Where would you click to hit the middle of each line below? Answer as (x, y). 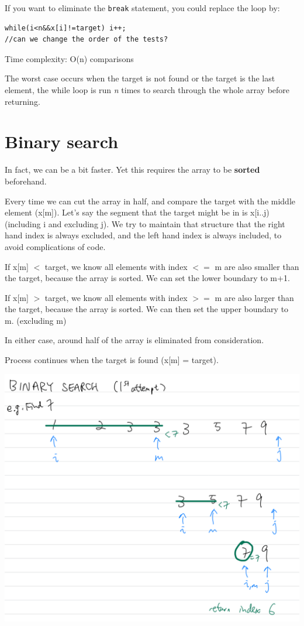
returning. (23, 101)
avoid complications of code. (55, 246)
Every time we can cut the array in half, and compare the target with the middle (150, 201)
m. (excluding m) (36, 320)
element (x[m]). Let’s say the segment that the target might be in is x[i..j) (137, 212)
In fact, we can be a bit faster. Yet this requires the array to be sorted (132, 170)
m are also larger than (254, 297)
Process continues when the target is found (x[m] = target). (112, 360)
